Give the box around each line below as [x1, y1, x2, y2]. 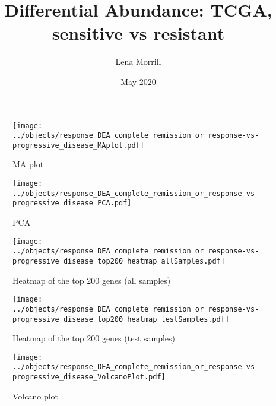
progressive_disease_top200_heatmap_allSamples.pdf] [12, 256, 225, 265]
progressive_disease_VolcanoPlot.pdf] [12, 373, 166, 382]
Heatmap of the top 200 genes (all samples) [12, 274, 171, 286]
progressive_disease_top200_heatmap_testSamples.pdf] [12, 315, 230, 323]
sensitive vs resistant [52, 21, 225, 45]
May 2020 [120, 75, 156, 87]
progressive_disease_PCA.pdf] [12, 199, 132, 208]
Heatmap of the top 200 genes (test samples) [12, 332, 176, 344]
